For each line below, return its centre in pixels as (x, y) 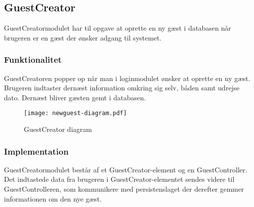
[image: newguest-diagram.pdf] (75, 113)
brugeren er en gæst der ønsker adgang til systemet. (83, 37)
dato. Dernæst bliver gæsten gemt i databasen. (75, 97)
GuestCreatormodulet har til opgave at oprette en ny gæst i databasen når (118, 28)
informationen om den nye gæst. (53, 198)
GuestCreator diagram (58, 129)
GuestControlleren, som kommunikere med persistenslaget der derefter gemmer (124, 189)
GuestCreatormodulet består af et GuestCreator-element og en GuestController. (126, 169)
